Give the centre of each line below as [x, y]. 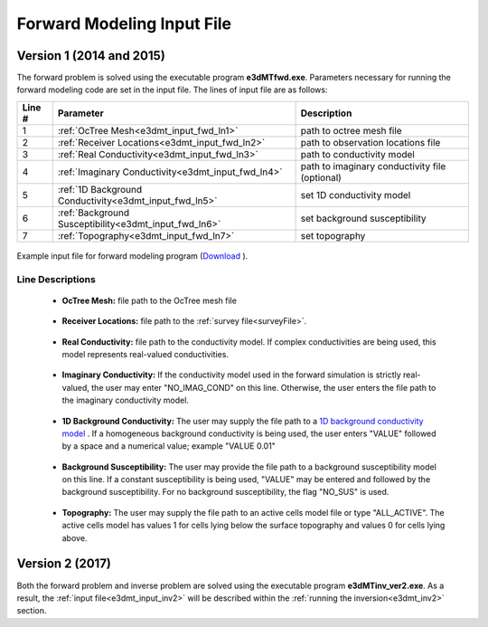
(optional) [321, 177]
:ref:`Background [94, 213]
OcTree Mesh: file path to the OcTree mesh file [149, 300]
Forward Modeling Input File [124, 24]
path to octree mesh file [351, 130]
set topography [333, 235]
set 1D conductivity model [356, 195]
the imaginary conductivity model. [126, 400]
